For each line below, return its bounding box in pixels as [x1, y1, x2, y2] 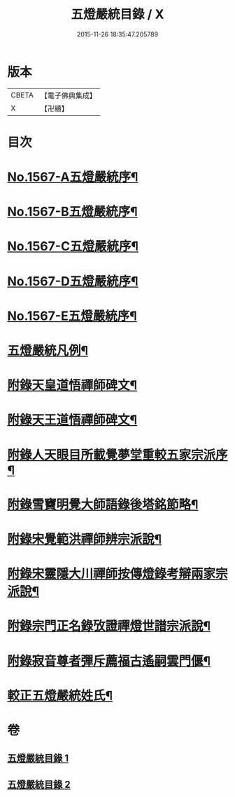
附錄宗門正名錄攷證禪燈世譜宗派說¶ [7, 618, 211, 634]
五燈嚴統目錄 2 [7, 778, 71, 790]
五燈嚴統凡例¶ [7, 343, 89, 359]
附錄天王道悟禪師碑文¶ [7, 412, 138, 428]
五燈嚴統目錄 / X [71, 6, 164, 22]
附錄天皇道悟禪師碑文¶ [7, 377, 138, 394]
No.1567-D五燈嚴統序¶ [7, 273, 138, 289]
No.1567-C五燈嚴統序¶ [7, 239, 138, 255]
